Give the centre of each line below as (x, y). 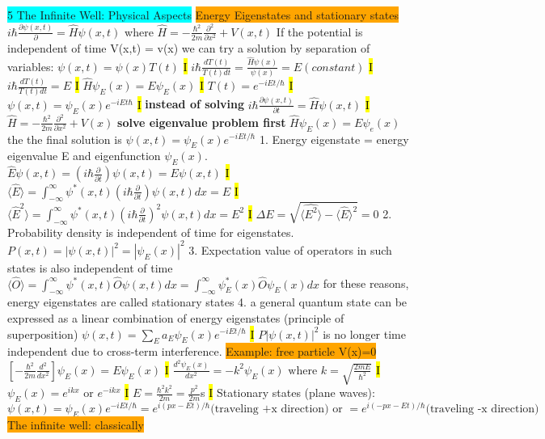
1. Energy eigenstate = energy (334, 139)
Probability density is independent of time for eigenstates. (151, 232)
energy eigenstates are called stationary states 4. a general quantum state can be (207, 302)
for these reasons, (366, 283)
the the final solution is (65, 139)
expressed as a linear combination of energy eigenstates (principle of (176, 317)
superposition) (43, 333)
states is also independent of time (90, 267)
